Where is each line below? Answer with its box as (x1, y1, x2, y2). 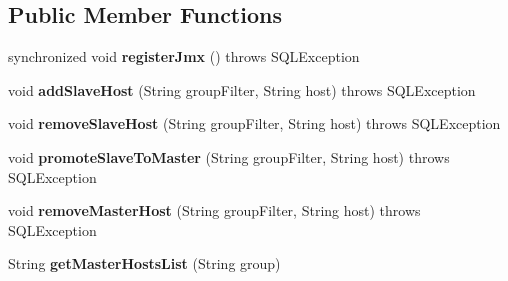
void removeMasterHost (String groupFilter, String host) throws (8, 200, 421, 221)
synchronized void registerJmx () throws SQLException (8, 46, 360, 67)
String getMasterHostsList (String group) (8, 253, 281, 274)
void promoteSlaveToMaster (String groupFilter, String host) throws (8, 146, 450, 167)
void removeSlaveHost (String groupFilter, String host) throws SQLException (8, 113, 501, 134)
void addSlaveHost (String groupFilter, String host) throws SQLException (8, 79, 476, 100)
